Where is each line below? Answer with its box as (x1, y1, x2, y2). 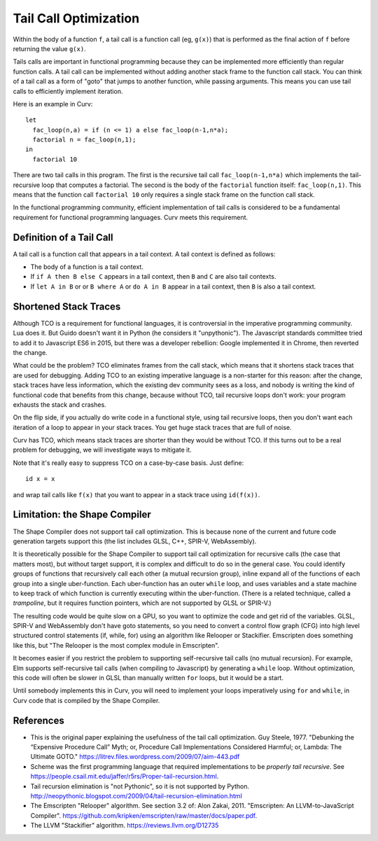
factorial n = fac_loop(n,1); (32, 136, 136, 144)
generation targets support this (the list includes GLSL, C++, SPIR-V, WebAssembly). (13, 536, 257, 545)
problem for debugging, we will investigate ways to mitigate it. (13, 445, 192, 454)
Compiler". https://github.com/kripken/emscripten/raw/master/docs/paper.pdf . (30, 811, 258, 819)
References (13, 714, 64, 726)
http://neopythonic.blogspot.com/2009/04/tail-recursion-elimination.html (30, 792, 243, 800)
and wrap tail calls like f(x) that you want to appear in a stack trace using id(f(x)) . (13, 490, 260, 499)
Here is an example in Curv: (13, 99, 93, 108)
